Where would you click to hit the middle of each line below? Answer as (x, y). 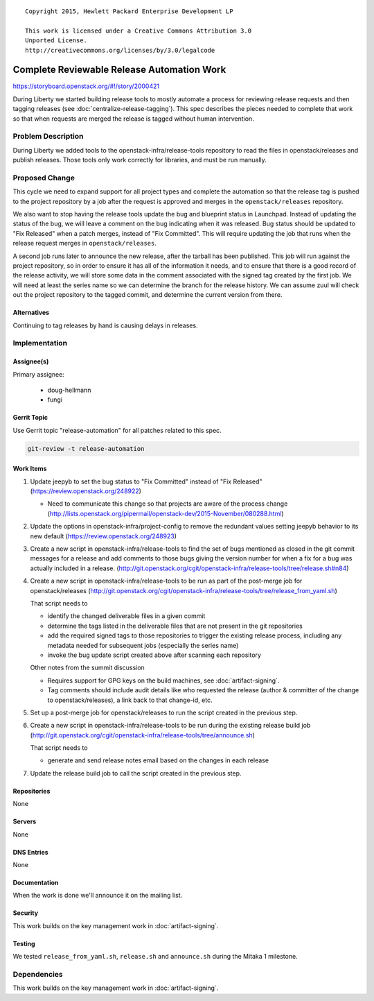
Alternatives (31, 313)
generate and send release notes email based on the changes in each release (158, 760)
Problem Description (48, 137)
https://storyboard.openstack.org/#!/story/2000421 (86, 86)
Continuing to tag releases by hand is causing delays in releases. (105, 325)
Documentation (36, 883)
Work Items (30, 469)
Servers (25, 821)
